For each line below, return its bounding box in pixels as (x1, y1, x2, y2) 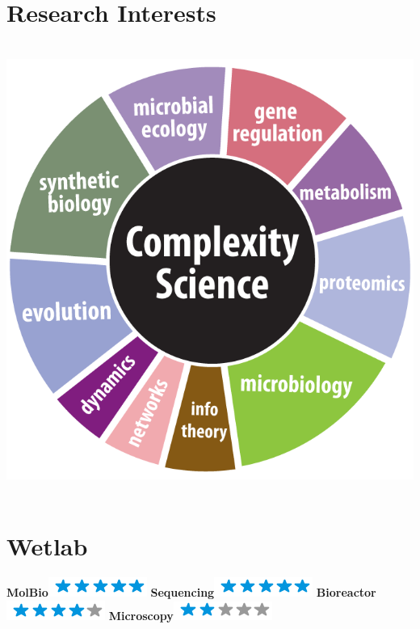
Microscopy (108, 606, 174, 623)
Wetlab (6, 530, 88, 563)
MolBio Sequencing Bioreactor (6, 584, 376, 601)
